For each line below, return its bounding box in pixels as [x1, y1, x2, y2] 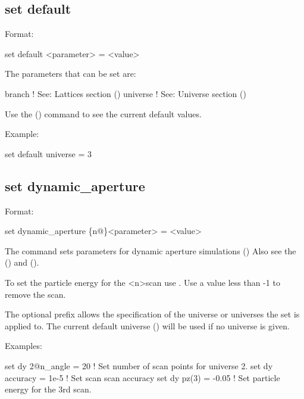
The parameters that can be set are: [5, 67, 136, 80]
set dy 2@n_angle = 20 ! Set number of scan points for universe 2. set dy [5, 359, 273, 372]
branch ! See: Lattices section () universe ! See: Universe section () [5, 87, 246, 99]
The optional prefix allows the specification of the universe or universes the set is [5, 308, 300, 320]
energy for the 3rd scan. [5, 383, 92, 395]
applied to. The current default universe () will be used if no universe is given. [5, 319, 290, 332]
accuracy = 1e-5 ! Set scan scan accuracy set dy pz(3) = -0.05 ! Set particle [5, 371, 280, 384]
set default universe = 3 [5, 147, 92, 160]
